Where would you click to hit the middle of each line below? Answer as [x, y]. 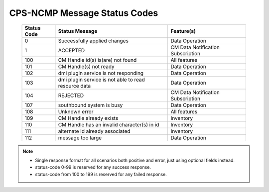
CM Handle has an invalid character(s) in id [109, 124]
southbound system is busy [90, 105]
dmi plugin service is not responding [101, 73]
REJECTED [71, 96]
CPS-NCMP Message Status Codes [84, 13]
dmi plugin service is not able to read [102, 80]
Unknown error [76, 111]
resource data [74, 86]
